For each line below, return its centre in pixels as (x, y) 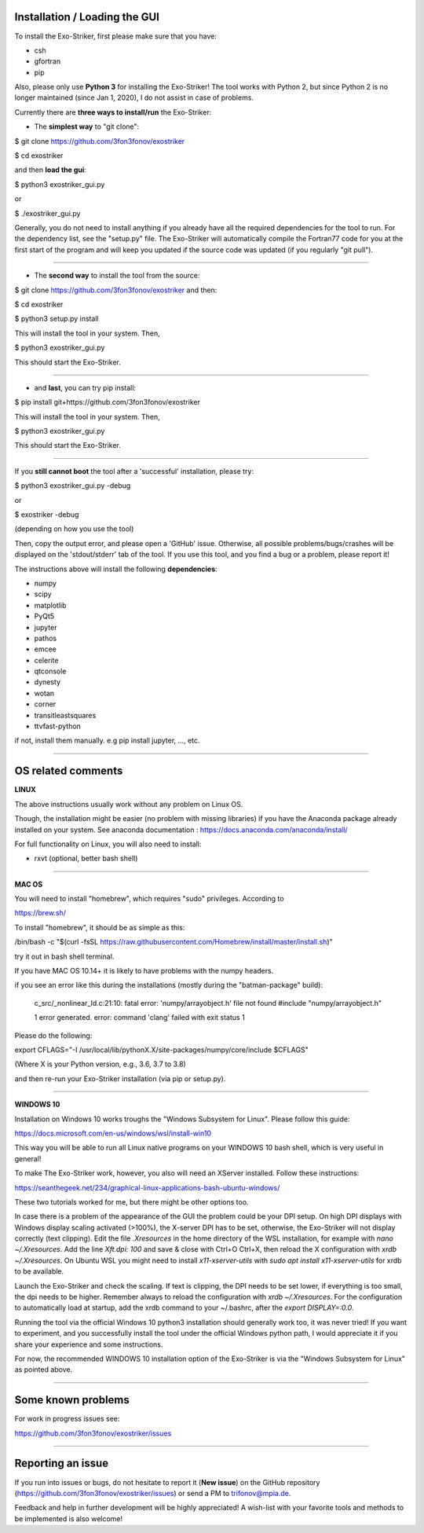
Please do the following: (53, 1035)
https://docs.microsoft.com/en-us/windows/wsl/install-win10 (113, 1133)
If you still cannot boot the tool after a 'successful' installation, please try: (134, 471)
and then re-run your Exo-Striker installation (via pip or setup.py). (120, 1078)
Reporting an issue (62, 1463)
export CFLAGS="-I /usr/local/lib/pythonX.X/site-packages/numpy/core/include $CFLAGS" (162, 1050)
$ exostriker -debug (47, 515)
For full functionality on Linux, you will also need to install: (108, 844)
